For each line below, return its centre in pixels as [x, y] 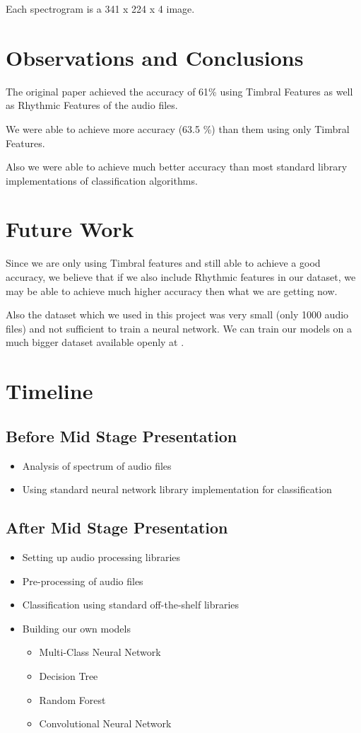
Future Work [70, 229]
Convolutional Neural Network [105, 723]
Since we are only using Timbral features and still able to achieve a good [163, 263]
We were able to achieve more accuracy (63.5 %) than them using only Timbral [178, 128]
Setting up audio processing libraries [101, 556]
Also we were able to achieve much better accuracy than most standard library [177, 167]
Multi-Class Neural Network [100, 652]
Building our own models [76, 628]
